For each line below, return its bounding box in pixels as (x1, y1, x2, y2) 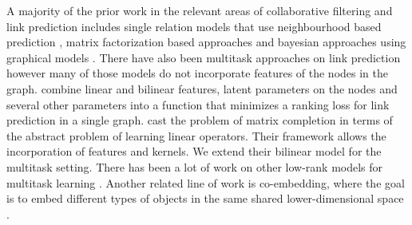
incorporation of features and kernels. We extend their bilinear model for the (6, 143, 382, 160)
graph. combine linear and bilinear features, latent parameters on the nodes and (6, 80, 398, 97)
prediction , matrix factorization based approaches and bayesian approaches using (6, 34, 406, 50)
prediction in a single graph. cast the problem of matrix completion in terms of (6, 112, 393, 128)
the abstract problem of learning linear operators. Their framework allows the (6, 127, 386, 144)
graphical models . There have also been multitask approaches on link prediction (6, 49, 401, 65)
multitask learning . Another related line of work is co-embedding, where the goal (6, 174, 405, 191)
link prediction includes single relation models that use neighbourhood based (6, 18, 382, 34)
